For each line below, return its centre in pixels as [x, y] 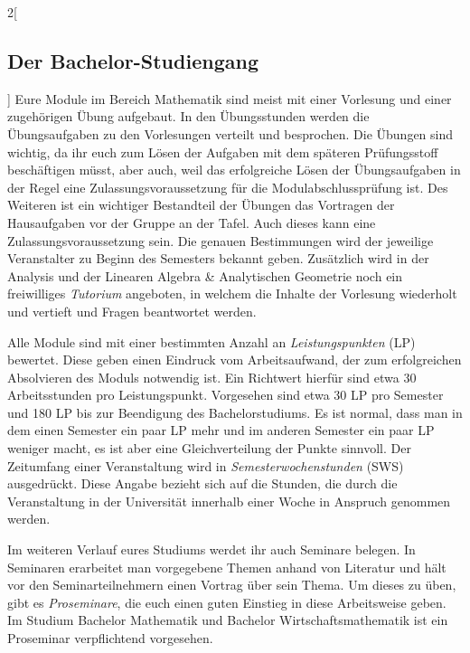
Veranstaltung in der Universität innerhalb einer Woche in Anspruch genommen [229, 501]
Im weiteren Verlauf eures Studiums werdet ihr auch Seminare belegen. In [211, 549]
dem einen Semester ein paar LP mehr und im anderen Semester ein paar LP [221, 430]
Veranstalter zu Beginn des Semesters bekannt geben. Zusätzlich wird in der [218, 258]
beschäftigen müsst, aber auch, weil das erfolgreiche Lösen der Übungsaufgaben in [234, 170]
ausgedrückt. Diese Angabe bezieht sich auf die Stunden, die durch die [202, 483]
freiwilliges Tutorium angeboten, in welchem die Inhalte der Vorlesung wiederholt [232, 293]
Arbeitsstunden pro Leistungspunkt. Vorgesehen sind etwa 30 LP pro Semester [226, 395]
